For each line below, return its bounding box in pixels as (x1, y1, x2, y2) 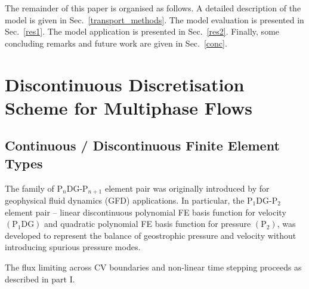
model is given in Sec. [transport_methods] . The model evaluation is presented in (5, 13, 304, 26)
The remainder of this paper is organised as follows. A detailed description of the (5, 2, 301, 14)
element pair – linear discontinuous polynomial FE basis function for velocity (5, 205, 286, 218)
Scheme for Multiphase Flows (5, 95, 253, 119)
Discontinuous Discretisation (5, 72, 245, 96)
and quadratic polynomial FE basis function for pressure (44, 217, 251, 230)
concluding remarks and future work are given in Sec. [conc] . (5, 36, 227, 49)
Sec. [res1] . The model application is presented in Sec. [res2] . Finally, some (5, 25, 280, 38)
